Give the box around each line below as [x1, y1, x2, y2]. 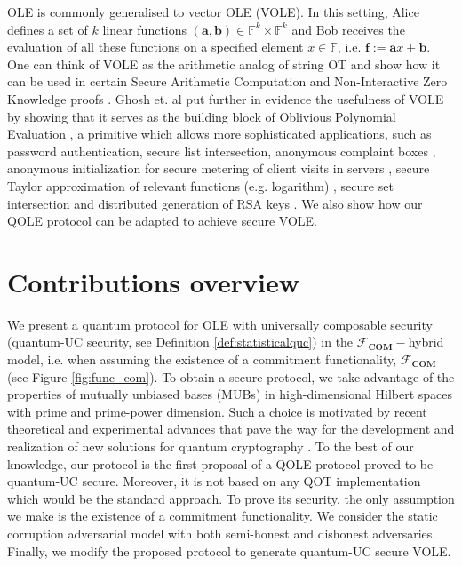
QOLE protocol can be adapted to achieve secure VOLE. [7, 211, 317, 230]
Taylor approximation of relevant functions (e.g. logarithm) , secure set [7, 176, 394, 195]
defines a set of [7, 20, 88, 38]
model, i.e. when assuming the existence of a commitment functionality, [7, 350, 397, 369]
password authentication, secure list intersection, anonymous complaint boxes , [7, 141, 436, 160]
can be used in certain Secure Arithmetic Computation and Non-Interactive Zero [7, 72, 448, 91]
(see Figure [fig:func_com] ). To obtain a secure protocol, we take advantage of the [7, 367, 455, 386]
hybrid [408, 332, 444, 351]
